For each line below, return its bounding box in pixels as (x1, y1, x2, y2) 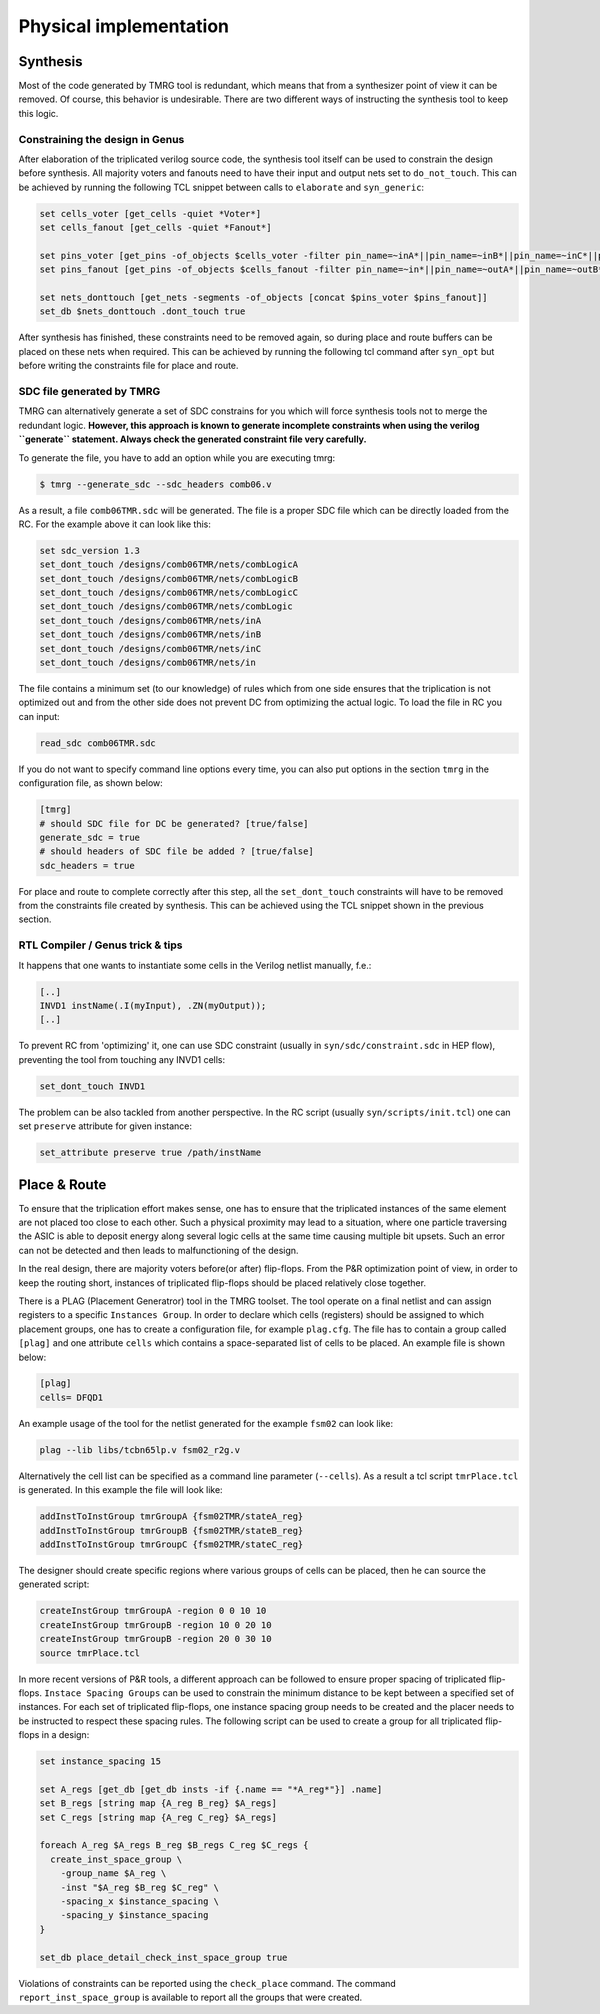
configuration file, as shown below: (18, 777, 164, 789)
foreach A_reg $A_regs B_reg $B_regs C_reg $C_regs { (39, 1840, 309, 1851)
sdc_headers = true (39, 860, 135, 871)
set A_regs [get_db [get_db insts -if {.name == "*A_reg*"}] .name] (39, 1783, 383, 1795)
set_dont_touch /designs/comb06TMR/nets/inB (39, 629, 262, 640)
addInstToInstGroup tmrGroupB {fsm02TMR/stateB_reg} (39, 1525, 304, 1536)
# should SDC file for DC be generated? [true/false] (39, 818, 309, 829)
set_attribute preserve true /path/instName (39, 1147, 262, 1159)
